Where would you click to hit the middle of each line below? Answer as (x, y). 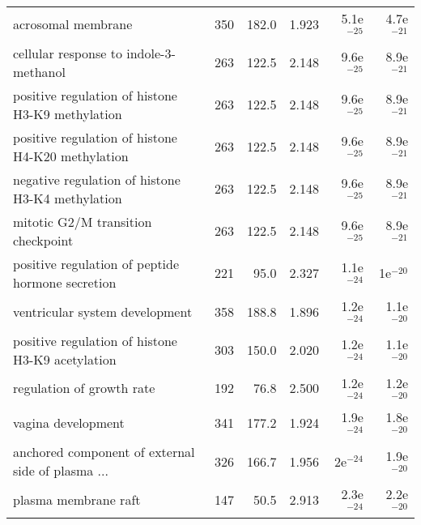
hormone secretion (65, 282)
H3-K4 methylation (68, 198)
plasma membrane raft (77, 500)
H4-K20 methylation (71, 156)
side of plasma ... (61, 471)
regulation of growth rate (84, 388)
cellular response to (68, 53)
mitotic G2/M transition (83, 221)
